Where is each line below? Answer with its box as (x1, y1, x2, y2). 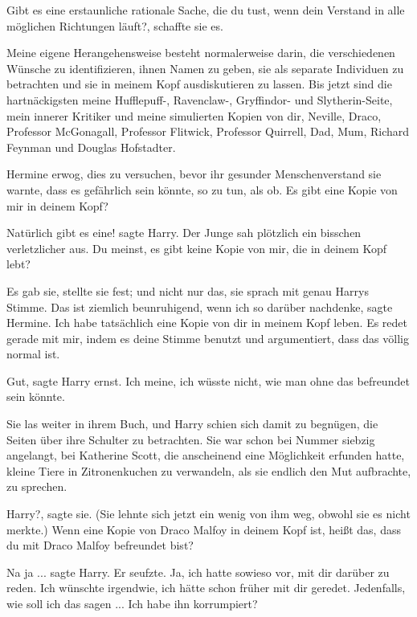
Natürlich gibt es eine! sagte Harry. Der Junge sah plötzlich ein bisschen (6, 224, 362, 241)
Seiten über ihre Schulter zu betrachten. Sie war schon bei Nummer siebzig (6, 431, 375, 447)
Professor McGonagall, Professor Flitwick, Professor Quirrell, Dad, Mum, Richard (6, 123, 410, 140)
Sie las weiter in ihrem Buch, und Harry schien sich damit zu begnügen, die (6, 415, 378, 432)
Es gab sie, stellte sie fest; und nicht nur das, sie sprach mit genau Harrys (6, 282, 369, 299)
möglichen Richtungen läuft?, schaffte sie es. (6, 17, 223, 34)
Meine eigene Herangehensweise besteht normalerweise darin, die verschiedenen (6, 44, 395, 61)
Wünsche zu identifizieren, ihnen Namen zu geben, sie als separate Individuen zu (6, 59, 404, 76)
